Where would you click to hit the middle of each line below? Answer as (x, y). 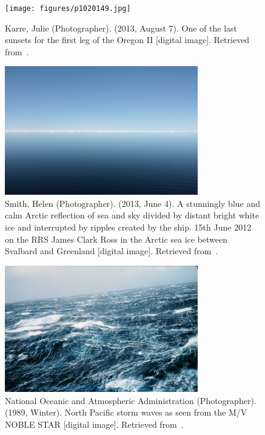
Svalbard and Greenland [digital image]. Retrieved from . (112, 251)
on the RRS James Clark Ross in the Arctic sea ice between (116, 239)
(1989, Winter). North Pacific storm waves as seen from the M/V (126, 412)
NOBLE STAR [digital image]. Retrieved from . (94, 424)
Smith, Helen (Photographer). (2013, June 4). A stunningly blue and (133, 203)
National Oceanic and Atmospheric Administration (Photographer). (131, 400)
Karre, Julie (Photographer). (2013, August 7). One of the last (121, 28)
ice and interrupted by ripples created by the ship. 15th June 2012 (128, 227)
